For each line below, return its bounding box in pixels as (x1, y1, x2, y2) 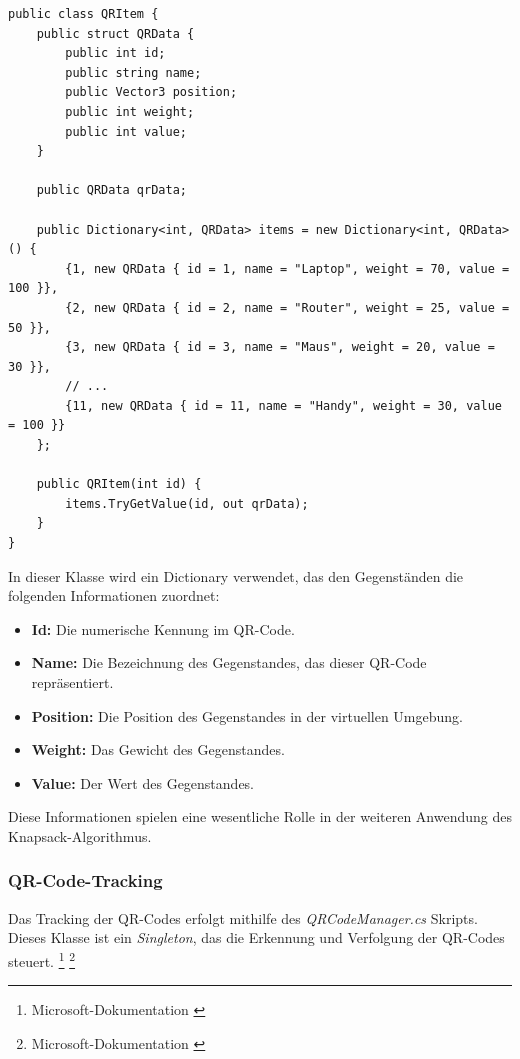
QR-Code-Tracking (8, 868, 163, 893)
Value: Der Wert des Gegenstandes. (31, 772, 255, 793)
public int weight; (65, 104, 195, 119)
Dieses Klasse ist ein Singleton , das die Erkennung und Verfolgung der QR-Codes (8, 927, 505, 948)
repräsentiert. (31, 672, 114, 692)
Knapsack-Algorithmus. (8, 825, 152, 846)
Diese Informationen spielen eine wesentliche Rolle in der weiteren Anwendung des (8, 806, 512, 827)
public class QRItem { (8, 7, 159, 21)
